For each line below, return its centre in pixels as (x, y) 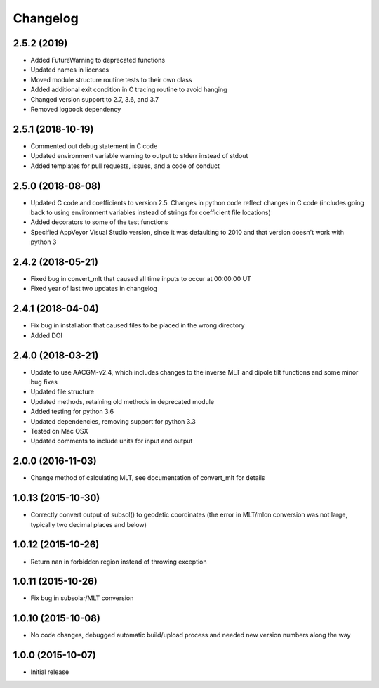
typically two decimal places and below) (89, 524)
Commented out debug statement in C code (94, 146)
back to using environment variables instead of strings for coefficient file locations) (151, 212)
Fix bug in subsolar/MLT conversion (82, 598)
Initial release (50, 672)
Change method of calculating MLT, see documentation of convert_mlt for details (148, 478)
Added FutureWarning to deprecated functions (98, 60)
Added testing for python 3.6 (72, 412)
